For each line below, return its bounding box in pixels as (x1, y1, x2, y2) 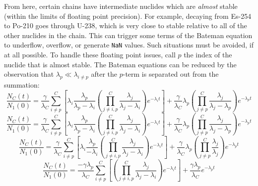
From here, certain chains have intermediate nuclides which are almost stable (4, 1, 238, 11)
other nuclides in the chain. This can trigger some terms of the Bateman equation (4, 30, 253, 40)
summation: (4, 80, 40, 90)
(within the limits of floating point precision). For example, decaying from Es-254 (4, 10, 252, 21)
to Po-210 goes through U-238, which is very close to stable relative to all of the (4, 20, 247, 31)
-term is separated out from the (123, 69, 219, 79)
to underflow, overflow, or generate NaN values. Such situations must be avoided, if (4, 40, 254, 50)
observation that (4, 69, 54, 79)
